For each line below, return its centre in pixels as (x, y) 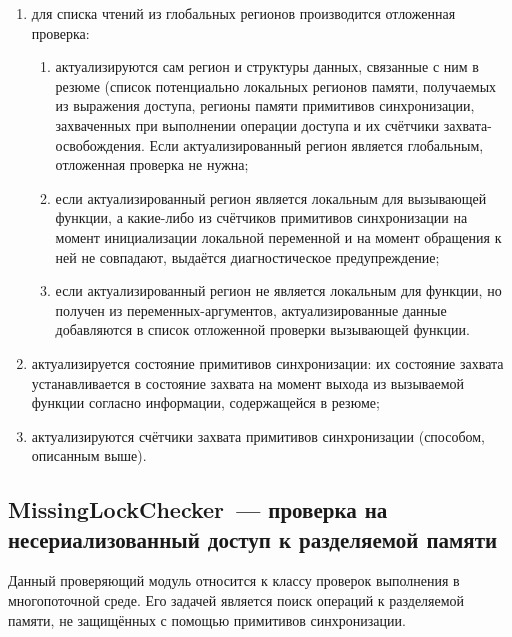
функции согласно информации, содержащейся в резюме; (205, 402)
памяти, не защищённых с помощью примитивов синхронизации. (207, 619)
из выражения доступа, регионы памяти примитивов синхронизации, (265, 105)
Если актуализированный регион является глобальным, (316, 144)
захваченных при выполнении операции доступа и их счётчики (247, 124)
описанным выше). (89, 455)
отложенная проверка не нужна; (152, 164)
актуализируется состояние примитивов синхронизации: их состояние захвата (267, 362)
